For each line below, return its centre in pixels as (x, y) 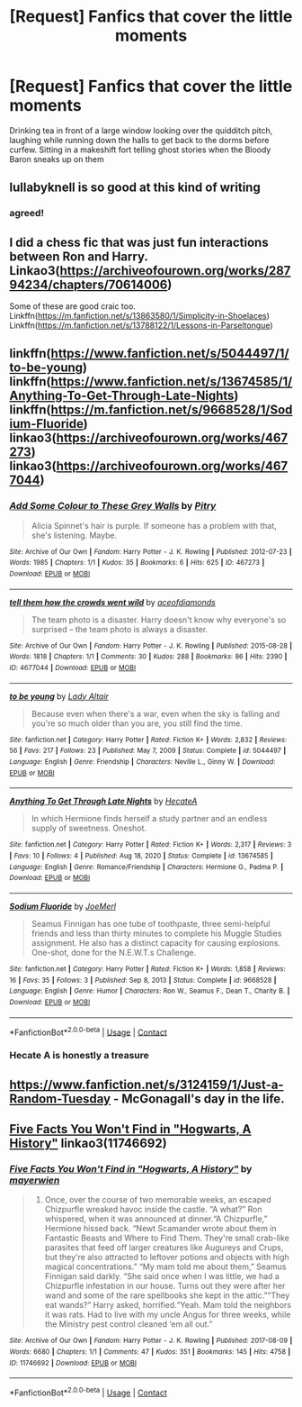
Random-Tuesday (60, 1098)
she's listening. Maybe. (74, 535)
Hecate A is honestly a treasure (80, 1056)
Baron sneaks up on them (57, 159)
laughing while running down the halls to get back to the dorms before (139, 140)
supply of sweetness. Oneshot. (89, 828)
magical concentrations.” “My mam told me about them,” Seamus (165, 1266)
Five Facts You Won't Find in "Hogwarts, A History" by (131, 1168)
